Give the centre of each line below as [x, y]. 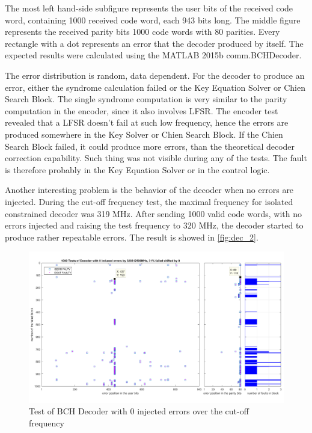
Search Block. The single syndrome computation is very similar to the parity [146, 99]
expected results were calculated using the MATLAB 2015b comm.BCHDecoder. [153, 55]
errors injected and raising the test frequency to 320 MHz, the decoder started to [154, 225]
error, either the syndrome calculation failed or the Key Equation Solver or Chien [155, 87]
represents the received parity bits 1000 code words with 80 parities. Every [142, 32]
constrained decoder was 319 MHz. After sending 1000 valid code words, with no [153, 213]
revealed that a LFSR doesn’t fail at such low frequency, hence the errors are [147, 122]
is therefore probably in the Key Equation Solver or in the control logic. [137, 169]
